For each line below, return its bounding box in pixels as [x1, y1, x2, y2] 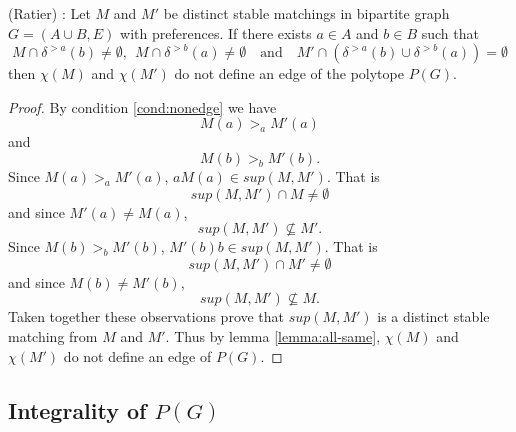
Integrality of [8, 394, 147, 425]
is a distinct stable [377, 306, 490, 327]
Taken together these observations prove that [8, 306, 285, 327]
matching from [8, 325, 98, 346]
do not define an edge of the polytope [174, 63, 404, 84]
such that [421, 22, 479, 43]
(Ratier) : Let [8, 3, 91, 23]
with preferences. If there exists [120, 22, 312, 43]
